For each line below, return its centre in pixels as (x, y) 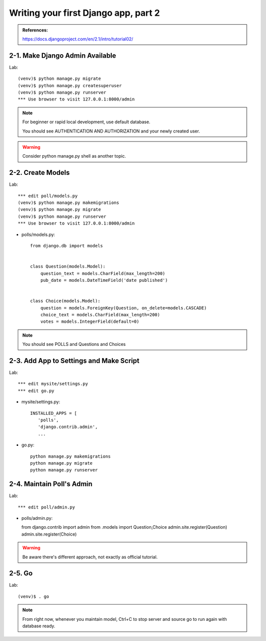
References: (35, 30)
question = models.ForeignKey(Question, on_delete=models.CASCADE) (123, 308)
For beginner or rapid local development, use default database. (86, 122)
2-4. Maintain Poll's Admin (51, 484)
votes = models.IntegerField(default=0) (90, 322)
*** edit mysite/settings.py (53, 384)
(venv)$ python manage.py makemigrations (68, 203)
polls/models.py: (38, 235)
